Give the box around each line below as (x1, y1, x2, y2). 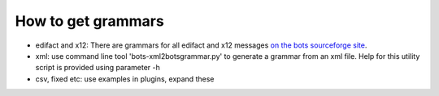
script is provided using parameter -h (35, 63, 160, 73)
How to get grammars (15, 12, 164, 30)
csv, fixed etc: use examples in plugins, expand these (35, 73, 215, 84)
